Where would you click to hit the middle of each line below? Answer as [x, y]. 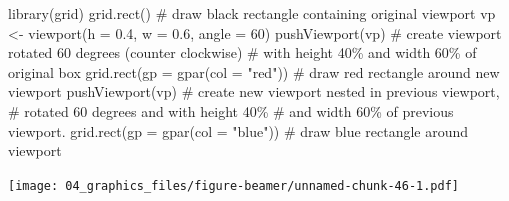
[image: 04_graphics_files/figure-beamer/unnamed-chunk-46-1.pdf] [234, 185]
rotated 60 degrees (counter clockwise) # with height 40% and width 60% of [242, 52]
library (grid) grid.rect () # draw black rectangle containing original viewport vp [252, 13]
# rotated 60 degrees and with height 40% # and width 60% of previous [231, 110]
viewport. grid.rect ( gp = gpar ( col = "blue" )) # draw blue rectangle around [238, 130]
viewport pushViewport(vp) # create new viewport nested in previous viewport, [254, 91]
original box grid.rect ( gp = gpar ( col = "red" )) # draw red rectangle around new [254, 71]
